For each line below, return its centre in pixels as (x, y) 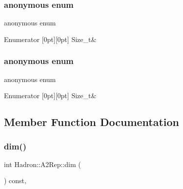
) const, (15, 180)
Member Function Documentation (92, 122)
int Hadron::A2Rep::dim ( (42, 164)
